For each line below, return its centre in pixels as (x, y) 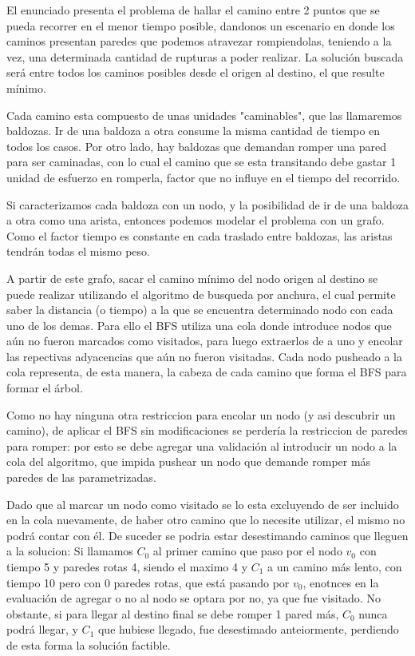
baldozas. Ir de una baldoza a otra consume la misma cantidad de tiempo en (194, 131)
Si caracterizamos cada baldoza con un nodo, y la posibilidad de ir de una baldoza (207, 204)
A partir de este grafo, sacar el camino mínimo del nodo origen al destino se (192, 278)
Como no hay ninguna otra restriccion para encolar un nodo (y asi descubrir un (201, 414)
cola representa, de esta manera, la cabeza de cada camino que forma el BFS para (207, 372)
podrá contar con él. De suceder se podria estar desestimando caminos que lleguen (207, 535)
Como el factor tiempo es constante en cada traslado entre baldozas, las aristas (200, 235)
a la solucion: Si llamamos (70, 551)
